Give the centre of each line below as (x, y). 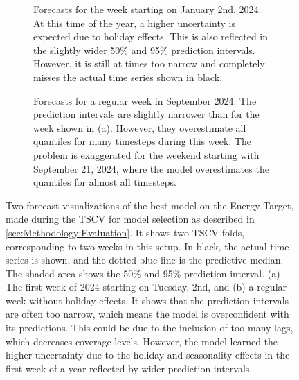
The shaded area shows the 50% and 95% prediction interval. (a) (143, 273)
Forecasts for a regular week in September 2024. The (145, 100)
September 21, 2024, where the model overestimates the (151, 168)
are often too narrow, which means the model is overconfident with (147, 314)
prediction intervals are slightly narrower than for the (146, 114)
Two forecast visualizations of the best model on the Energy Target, (150, 205)
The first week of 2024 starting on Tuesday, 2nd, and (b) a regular (146, 287)
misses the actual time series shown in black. (128, 77)
